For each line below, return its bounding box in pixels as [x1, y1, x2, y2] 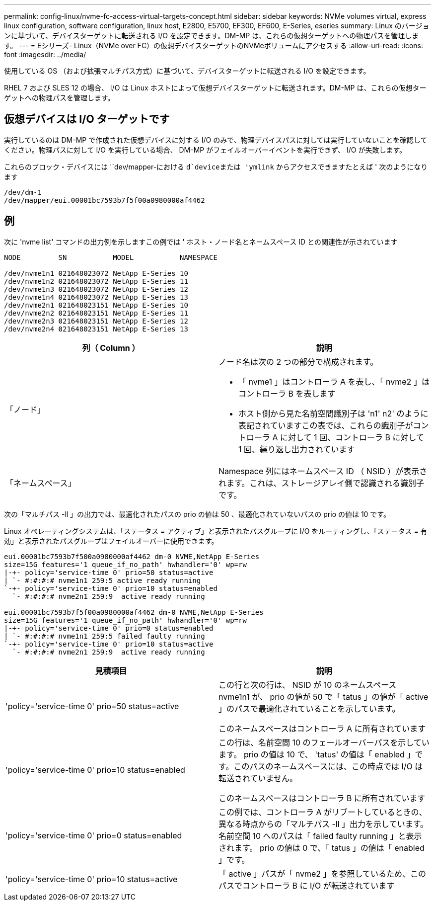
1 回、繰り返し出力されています [238, 444, 355, 454]
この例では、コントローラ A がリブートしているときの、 [218, 807, 427, 817]
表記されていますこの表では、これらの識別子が [238, 420, 413, 430]
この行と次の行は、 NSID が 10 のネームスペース [218, 679, 397, 690]
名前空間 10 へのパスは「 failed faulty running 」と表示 [218, 830, 422, 841]
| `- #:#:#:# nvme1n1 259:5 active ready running [4, 576, 201, 584]
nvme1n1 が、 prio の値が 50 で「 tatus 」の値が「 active [218, 691, 429, 702]
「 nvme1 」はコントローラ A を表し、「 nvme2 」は [238, 376, 430, 387]
